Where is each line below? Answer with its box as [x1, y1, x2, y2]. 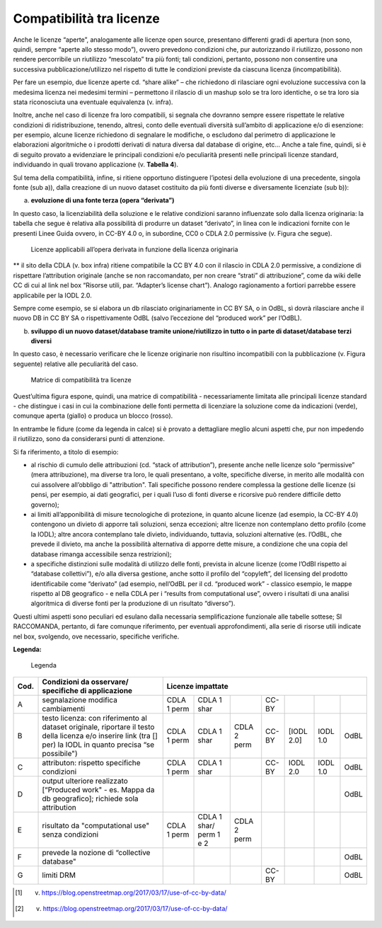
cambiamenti [42, 704, 86, 714]
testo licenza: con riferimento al [42, 713, 148, 723]
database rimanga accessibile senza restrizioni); [30, 549, 173, 558]
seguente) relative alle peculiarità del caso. [13, 360, 138, 368]
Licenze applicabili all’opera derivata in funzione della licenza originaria [30, 245, 238, 253]
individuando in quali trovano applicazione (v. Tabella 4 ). [13, 160, 179, 169]
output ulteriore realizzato [42, 776, 129, 786]
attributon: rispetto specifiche [42, 757, 141, 767]
